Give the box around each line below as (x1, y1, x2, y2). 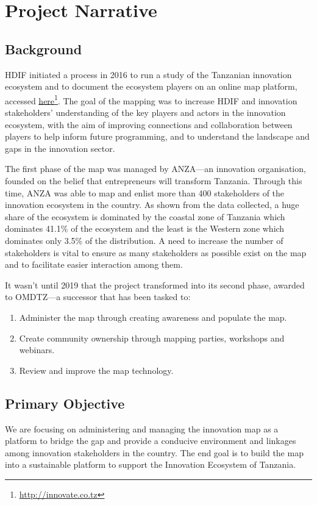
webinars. (19, 343, 55, 356)
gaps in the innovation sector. (5, 141, 115, 154)
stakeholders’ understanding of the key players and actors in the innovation (5, 106, 286, 119)
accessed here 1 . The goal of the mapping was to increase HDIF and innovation (5, 92, 297, 107)
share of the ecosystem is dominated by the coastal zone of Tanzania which (5, 210, 285, 223)
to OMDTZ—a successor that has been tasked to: (5, 290, 191, 303)
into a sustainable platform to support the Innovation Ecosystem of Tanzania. (5, 458, 296, 471)
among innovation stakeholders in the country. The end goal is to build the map (5, 446, 304, 459)
